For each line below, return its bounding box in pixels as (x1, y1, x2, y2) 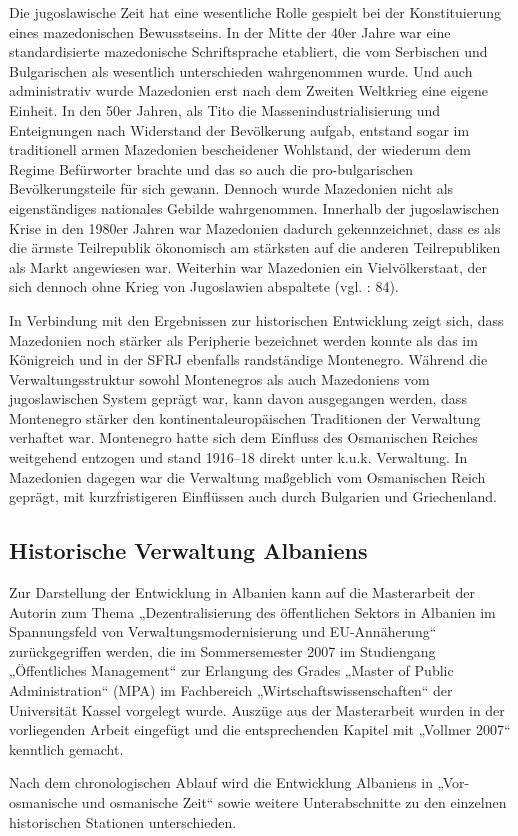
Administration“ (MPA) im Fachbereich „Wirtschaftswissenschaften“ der (9, 680, 453, 701)
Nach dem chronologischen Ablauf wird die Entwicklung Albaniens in (9, 772, 433, 793)
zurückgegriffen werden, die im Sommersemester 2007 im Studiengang (9, 640, 436, 661)
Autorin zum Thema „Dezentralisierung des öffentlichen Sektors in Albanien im (9, 601, 496, 622)
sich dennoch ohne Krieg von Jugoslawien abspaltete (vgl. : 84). (9, 276, 399, 297)
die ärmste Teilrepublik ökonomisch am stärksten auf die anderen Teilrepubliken (9, 237, 501, 258)
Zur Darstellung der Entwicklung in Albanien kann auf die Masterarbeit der (9, 582, 475, 603)
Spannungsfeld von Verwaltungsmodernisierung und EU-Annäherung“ (9, 621, 437, 642)
